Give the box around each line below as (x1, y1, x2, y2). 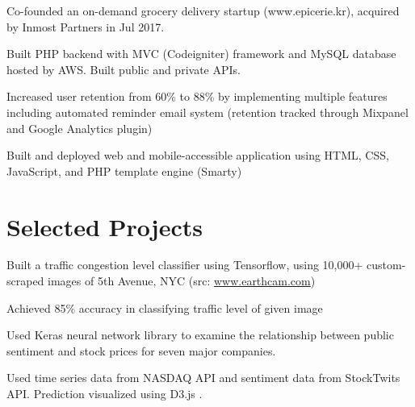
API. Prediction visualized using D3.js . (6, 385, 203, 402)
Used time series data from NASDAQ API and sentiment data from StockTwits (6, 369, 400, 386)
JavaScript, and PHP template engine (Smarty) (6, 162, 242, 179)
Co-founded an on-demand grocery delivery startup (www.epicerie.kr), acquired (6, 2, 400, 19)
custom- (367, 256, 406, 273)
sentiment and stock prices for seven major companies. (6, 342, 276, 359)
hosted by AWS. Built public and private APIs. (6, 60, 241, 77)
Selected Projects (6, 210, 203, 243)
